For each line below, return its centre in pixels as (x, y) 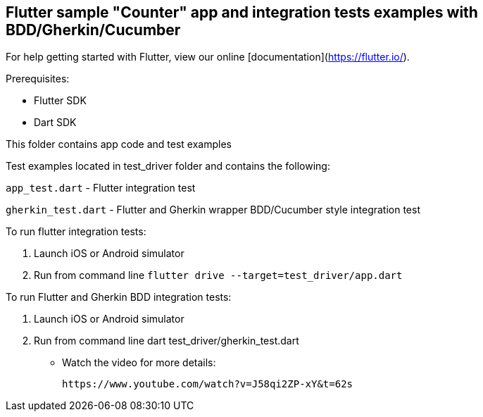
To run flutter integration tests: (76, 232)
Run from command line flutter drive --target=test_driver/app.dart (218, 275)
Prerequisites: (38, 79)
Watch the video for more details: (139, 363)
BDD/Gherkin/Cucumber (93, 30)
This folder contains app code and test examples (119, 144)
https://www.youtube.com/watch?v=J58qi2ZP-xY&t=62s (208, 384)
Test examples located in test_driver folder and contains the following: (168, 166)
